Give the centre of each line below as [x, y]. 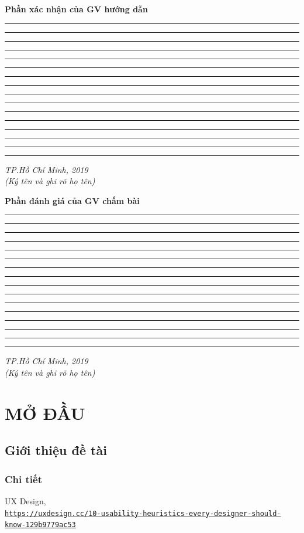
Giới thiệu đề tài [56, 450]
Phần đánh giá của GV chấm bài [72, 200]
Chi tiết [23, 479]
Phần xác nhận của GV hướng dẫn [76, 9]
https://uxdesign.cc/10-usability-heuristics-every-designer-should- [143, 513]
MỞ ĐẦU [45, 413]
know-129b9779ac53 [40, 525]
